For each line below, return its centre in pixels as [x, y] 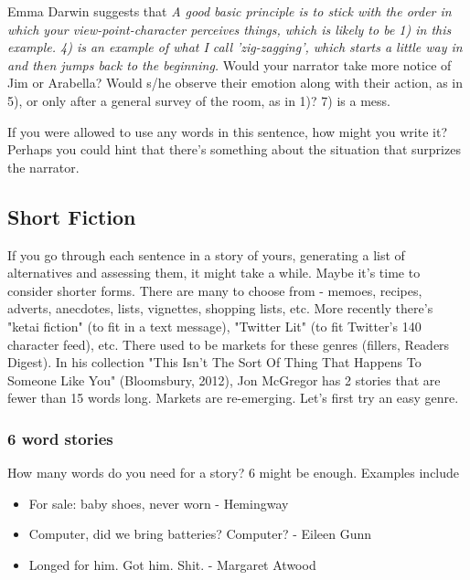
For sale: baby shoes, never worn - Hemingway [159, 503]
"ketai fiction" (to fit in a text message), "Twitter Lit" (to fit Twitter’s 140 [214, 326]
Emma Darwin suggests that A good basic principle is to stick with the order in [230, 11]
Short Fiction [72, 216]
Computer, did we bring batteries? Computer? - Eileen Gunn [200, 534]
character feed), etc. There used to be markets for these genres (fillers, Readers [229, 344]
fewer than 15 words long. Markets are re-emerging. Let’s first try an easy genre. [233, 398]
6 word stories [60, 438]
